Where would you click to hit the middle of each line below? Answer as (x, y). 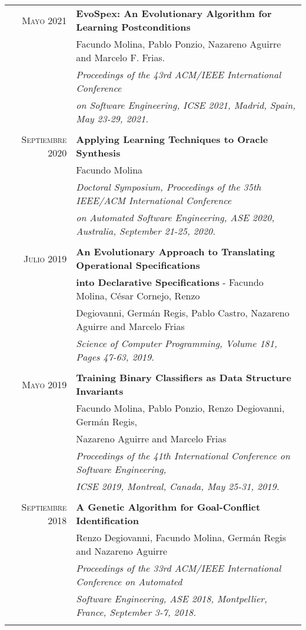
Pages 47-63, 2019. (115, 357)
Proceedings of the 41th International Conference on (183, 456)
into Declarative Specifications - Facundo (170, 282)
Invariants (100, 391)
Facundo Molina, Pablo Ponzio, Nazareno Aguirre (179, 44)
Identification (107, 520)
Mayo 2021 (44, 20)
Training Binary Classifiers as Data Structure (184, 377)
